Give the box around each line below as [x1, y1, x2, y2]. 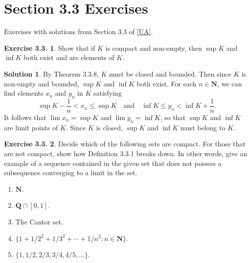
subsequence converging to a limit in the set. [4, 167, 137, 178]
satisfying [93, 88, 122, 98]
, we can [217, 78, 242, 88]
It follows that [4, 112, 46, 122]
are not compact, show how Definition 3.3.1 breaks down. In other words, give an [4, 148, 248, 158]
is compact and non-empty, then [105, 42, 202, 53]
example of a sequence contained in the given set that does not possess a [4, 158, 222, 168]
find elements [4, 88, 44, 98]
